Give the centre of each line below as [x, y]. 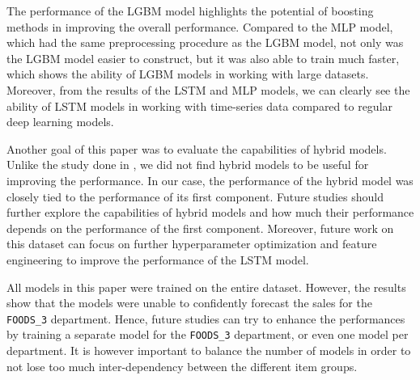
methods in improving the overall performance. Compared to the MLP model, [200, 26]
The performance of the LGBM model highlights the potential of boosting [190, 11]
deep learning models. [60, 122]
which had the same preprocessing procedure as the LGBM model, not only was [205, 42]
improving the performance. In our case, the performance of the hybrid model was [210, 180]
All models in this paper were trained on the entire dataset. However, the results [206, 287]
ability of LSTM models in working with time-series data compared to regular [200, 106]
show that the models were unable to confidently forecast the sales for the [189, 303]
